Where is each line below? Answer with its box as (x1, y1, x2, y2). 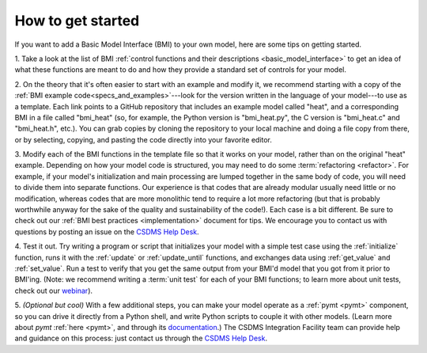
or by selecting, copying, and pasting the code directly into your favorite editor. (14, 135, 273, 144)
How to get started (14, 12, 140, 29)
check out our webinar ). (14, 286, 93, 295)
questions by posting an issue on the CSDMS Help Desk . (14, 226, 199, 237)
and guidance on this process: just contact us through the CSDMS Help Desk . (14, 333, 268, 344)
